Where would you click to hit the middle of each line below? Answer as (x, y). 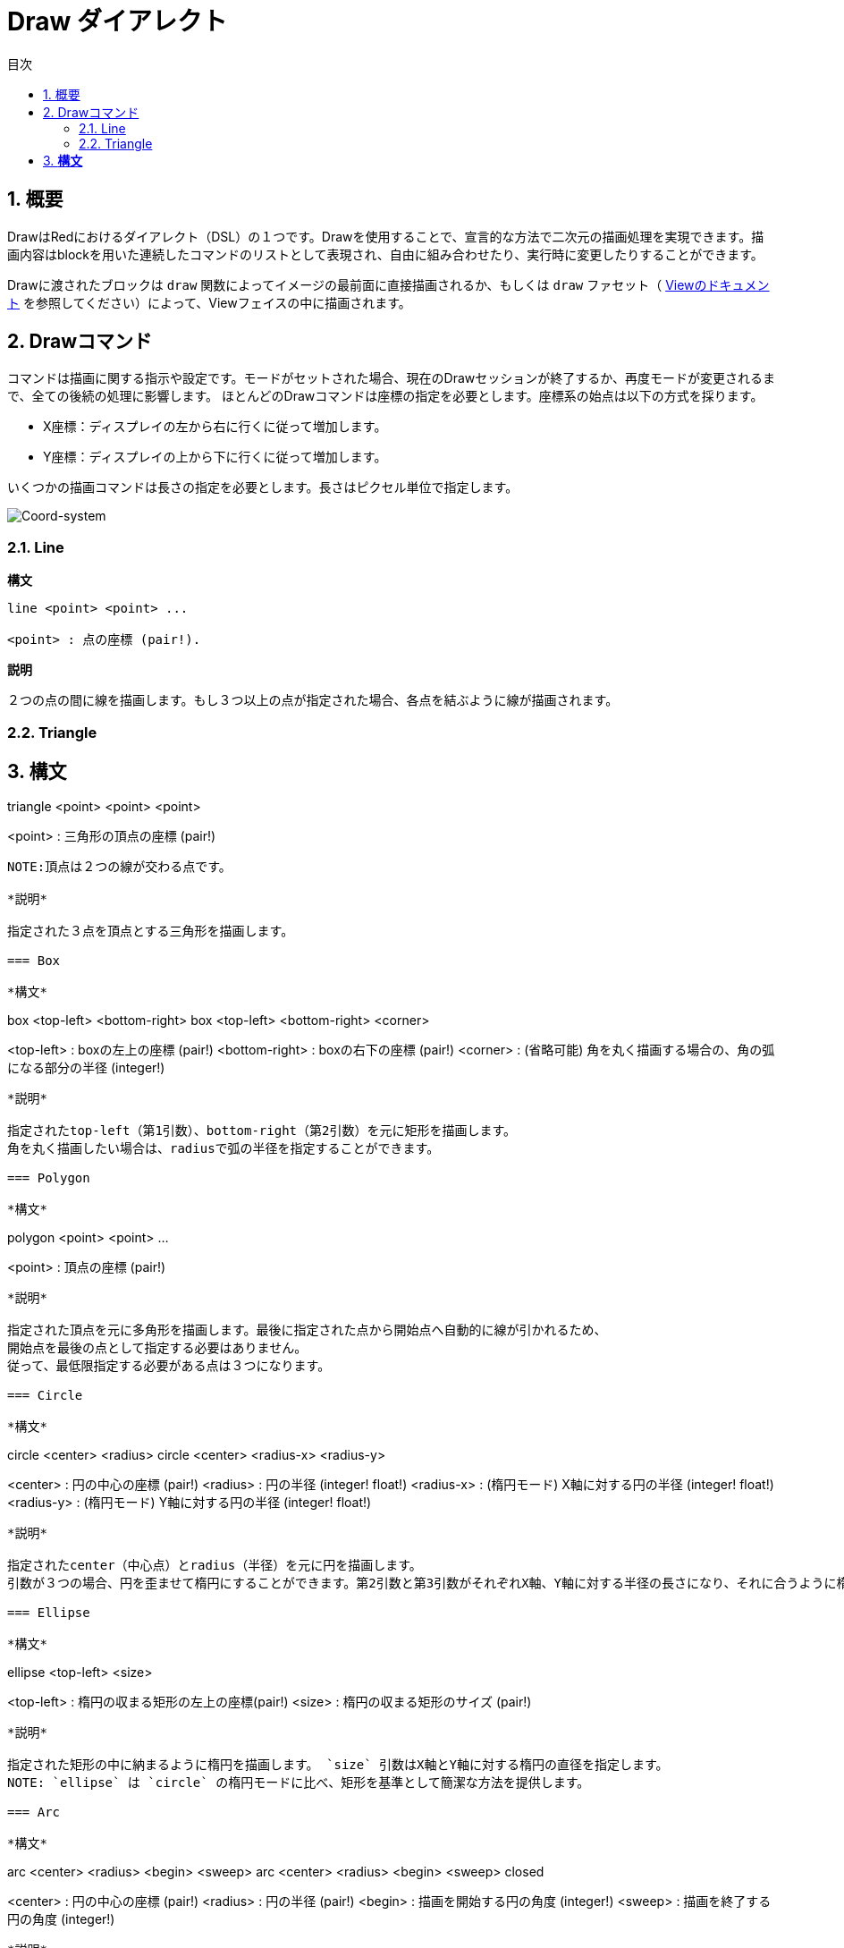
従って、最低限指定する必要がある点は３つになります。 (169, 1366)
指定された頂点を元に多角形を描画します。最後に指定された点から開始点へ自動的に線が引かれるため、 (307, 1330)
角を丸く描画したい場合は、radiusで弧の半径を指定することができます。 (224, 1149)
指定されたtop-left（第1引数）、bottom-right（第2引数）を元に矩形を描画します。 (262, 1131)
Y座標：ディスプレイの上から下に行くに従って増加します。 (215, 457)
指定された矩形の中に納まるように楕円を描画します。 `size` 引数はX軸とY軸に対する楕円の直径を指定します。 (338, 1765)
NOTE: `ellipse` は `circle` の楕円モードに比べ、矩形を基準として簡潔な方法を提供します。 (299, 1783)
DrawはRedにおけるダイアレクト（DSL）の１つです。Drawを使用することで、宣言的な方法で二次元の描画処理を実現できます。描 (386, 236)
